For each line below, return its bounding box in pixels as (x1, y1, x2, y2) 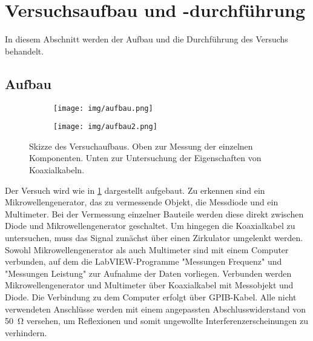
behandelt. (5, 44, 44, 57)
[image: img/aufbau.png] (53, 104, 153, 113)
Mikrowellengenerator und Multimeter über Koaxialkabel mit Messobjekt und (5, 279, 294, 291)
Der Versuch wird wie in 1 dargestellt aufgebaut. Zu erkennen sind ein (5, 184, 265, 196)
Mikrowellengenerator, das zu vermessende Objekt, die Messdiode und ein (5, 196, 278, 208)
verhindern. (5, 326, 47, 339)
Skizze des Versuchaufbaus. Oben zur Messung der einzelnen (29, 139, 253, 152)
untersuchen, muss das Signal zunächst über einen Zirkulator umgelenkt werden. (5, 231, 303, 243)
